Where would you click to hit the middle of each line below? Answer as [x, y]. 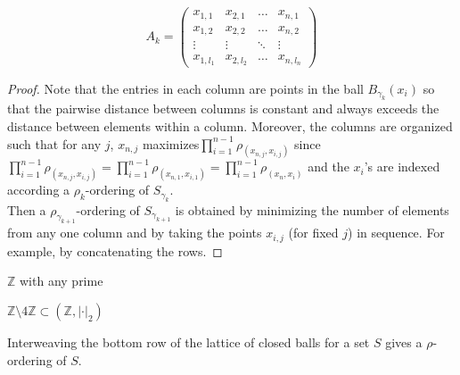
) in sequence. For [396, 233]
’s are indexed [402, 167]
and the [329, 167]
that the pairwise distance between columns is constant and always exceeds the [223, 108]
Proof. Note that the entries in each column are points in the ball [185, 88]
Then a [27, 209]
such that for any [54, 143]
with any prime [62, 281]
